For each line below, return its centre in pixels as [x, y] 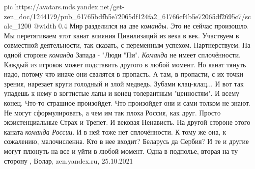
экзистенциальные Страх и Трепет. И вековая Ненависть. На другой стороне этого [127, 122]
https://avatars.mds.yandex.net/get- [70, 6]
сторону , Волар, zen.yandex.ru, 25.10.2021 [69, 160]
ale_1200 [18, 26]
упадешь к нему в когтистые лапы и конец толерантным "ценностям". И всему [122, 93]
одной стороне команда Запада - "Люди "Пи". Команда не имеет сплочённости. [122, 54]
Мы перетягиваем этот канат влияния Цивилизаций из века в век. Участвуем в [122, 35]
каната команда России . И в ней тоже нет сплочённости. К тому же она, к [115, 131]
